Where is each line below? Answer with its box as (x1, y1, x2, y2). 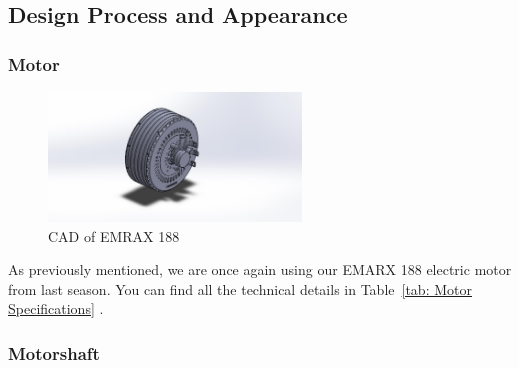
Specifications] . (8, 298, 104, 319)
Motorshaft (8, 340, 100, 365)
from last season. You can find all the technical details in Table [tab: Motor (8, 278, 472, 299)
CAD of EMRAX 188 (48, 225, 180, 246)
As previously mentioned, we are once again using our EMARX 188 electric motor (8, 259, 512, 280)
